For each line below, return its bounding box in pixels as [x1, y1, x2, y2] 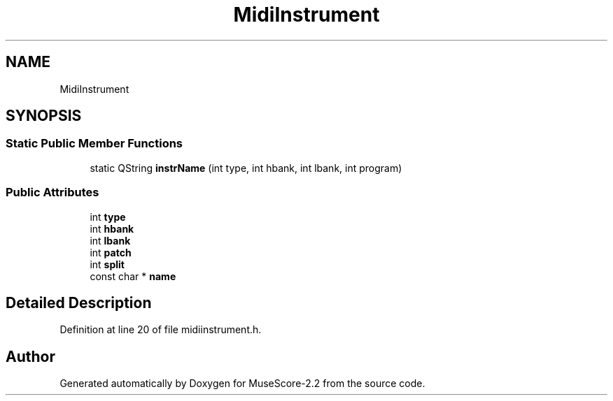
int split [90, 258, 125, 270]
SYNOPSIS [6, 107, 82, 125]
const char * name [90, 270, 176, 282]
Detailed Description [6, 293, 152, 312]
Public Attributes [6, 185, 99, 200]
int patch [90, 246, 132, 258]
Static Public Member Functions [6, 136, 183, 151]
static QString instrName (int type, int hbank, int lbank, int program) [90, 161, 402, 174]
